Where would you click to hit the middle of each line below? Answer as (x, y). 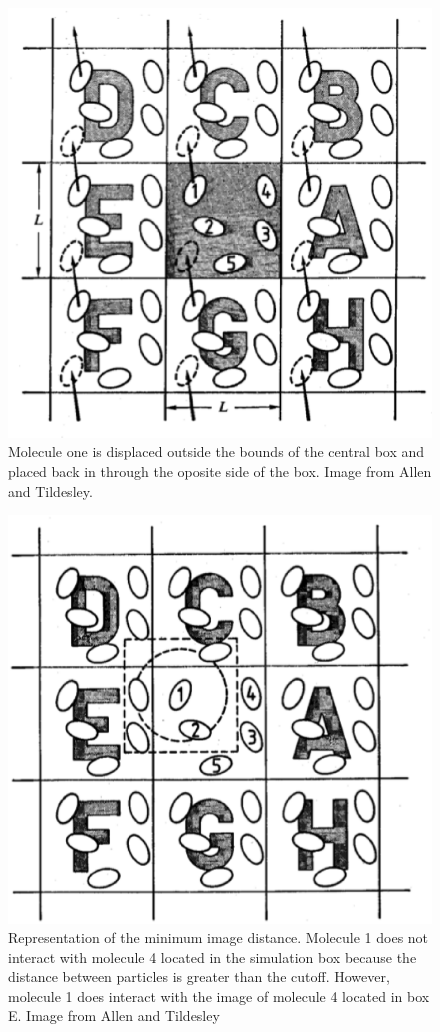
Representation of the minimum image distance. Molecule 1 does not (218, 937)
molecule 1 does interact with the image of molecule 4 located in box (219, 995)
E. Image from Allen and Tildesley (114, 1015)
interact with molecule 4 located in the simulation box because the (212, 956)
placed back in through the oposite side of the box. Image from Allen (220, 471)
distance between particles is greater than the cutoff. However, (199, 976)
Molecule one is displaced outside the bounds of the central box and (216, 451)
